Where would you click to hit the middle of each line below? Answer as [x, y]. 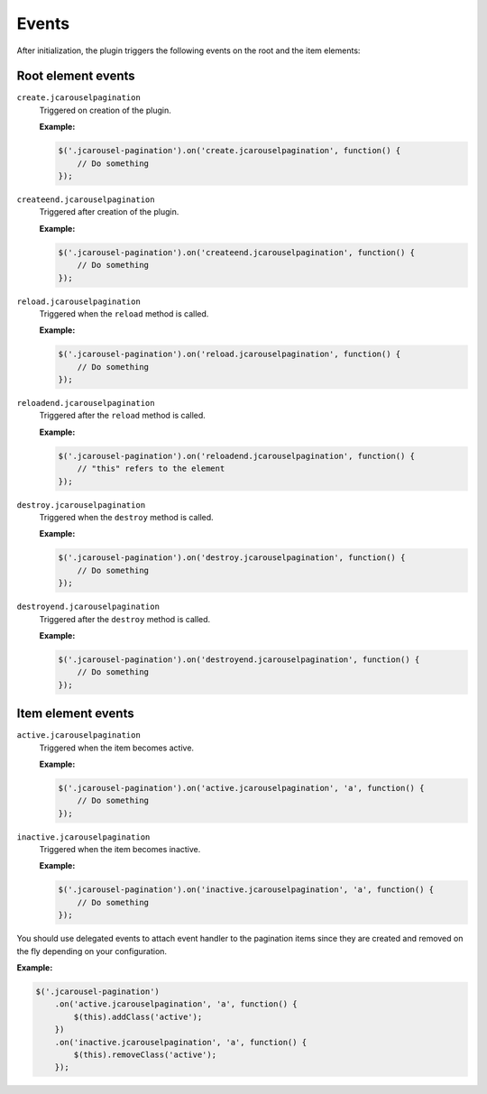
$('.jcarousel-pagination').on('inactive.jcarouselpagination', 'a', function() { [246, 890]
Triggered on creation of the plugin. [105, 110]
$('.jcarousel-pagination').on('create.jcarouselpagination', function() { [230, 151]
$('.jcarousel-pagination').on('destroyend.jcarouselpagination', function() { [239, 659]
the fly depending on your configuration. [92, 951]
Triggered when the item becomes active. [116, 748]
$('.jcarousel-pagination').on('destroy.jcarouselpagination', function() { [232, 558]
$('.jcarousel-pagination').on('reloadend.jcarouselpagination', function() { [236, 456]
